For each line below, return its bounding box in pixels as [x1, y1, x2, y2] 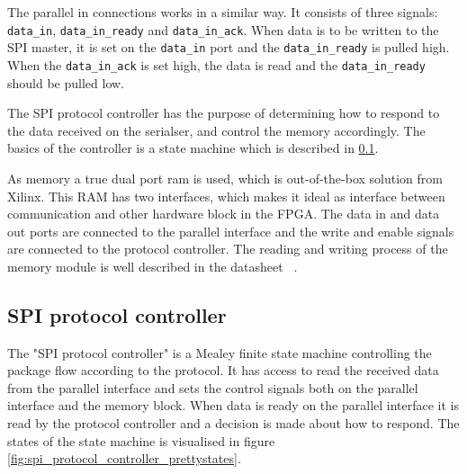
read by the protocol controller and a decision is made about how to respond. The [7, 414, 460, 433]
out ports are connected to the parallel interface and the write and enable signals [7, 221, 454, 240]
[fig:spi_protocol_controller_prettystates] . [7, 449, 241, 468]
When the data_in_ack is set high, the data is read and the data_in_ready [7, 55, 426, 74]
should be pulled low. [7, 73, 124, 92]
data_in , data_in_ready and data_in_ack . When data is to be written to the [7, 20, 439, 39]
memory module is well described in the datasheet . [7, 256, 298, 275]
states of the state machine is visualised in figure [7, 431, 275, 450]
